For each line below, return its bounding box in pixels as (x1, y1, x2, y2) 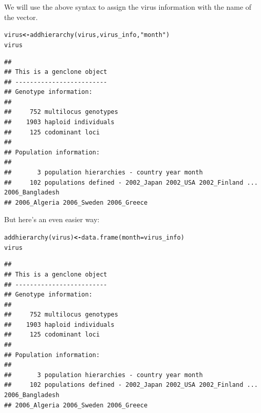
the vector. (4, 11, 38, 22)
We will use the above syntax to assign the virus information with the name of (4, 2, 252, 12)
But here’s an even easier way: (4, 214, 100, 225)
